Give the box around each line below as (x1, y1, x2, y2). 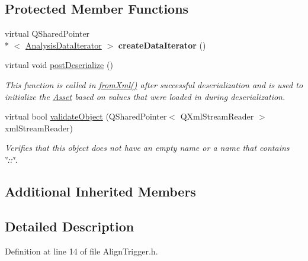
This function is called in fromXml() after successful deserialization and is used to (5, 78, 303, 91)
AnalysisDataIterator (25, 38, 102, 51)
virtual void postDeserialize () (5, 59, 113, 71)
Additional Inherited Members (5, 182, 196, 200)
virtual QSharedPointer (5, 27, 90, 40)
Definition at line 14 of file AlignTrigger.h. (5, 244, 158, 257)
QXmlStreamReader (180, 110, 254, 123)
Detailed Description (5, 217, 134, 235)
